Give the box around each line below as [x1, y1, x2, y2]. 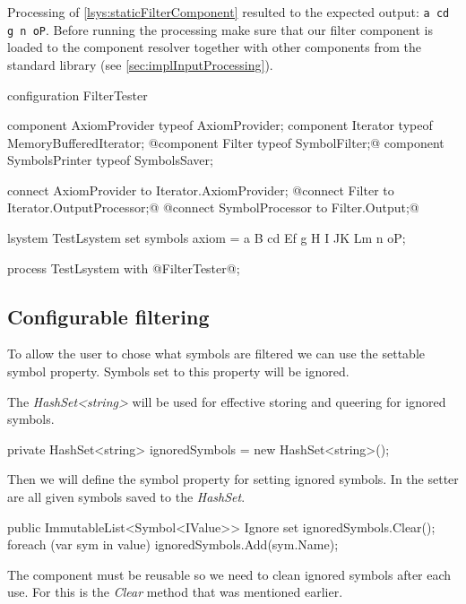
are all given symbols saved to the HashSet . [7, 488, 246, 506]
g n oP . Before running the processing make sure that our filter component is [7, 20, 433, 39]
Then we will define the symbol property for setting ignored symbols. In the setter [7, 470, 459, 488]
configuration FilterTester [7, 85, 148, 104]
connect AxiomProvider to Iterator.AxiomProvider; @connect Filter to [7, 180, 394, 199]
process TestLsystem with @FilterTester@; [7, 258, 240, 277]
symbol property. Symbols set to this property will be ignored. [7, 362, 349, 381]
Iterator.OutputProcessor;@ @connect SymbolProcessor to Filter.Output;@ [7, 198, 419, 217]
